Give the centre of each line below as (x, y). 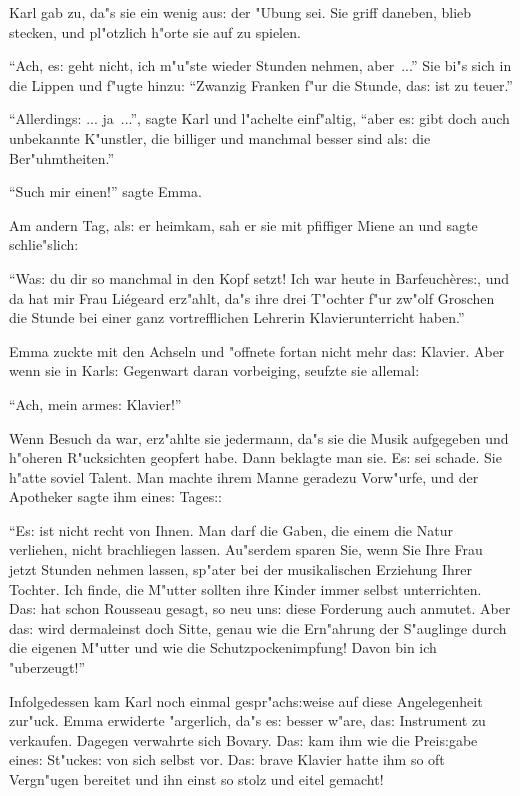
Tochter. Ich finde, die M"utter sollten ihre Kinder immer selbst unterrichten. (245, 588)
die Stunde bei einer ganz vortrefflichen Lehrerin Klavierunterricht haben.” (237, 317)
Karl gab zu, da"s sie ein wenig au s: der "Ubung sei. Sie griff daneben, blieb (240, 12)
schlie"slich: (44, 244)
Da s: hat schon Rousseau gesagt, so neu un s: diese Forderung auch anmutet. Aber (260, 608)
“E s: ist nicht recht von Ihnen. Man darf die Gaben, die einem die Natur (231, 529)
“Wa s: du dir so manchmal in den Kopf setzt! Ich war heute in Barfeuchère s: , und (259, 277)
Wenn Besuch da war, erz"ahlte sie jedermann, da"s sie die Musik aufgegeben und (259, 437)
